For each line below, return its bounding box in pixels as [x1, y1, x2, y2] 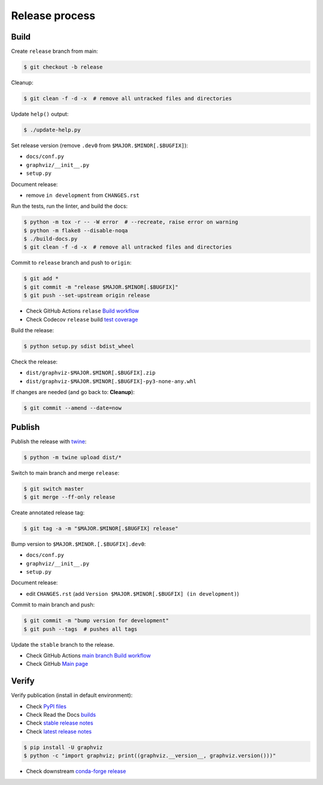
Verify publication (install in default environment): [11, 692, 133, 699]
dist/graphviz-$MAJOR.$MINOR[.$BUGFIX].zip [26, 369, 156, 377]
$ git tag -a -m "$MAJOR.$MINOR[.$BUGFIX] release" [23, 525, 179, 532]
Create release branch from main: [11, 48, 98, 55]
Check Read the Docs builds [26, 711, 96, 719]
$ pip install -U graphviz [23, 744, 103, 751]
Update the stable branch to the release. [11, 641, 115, 648]
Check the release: [11, 358, 58, 365]
